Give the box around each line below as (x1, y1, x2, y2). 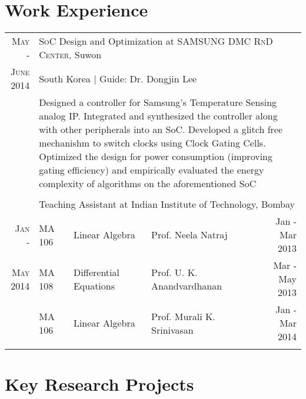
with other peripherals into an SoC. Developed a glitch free (39, 122, 283, 137)
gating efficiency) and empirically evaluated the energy (39, 163, 264, 177)
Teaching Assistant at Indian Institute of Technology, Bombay (39, 197, 295, 211)
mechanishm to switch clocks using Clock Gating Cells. (39, 136, 266, 150)
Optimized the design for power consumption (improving (39, 149, 272, 164)
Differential (73, 265, 119, 279)
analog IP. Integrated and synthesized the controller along (39, 109, 278, 123)
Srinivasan (151, 322, 194, 337)
